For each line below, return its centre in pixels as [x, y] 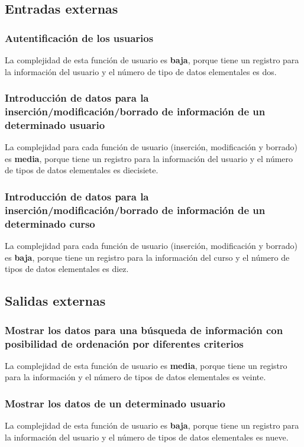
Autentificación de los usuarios [79, 38]
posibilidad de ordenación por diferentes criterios [124, 343]
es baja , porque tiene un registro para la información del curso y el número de [147, 257]
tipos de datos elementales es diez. [67, 269]
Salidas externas [55, 301]
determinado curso [50, 223]
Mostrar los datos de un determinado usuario [115, 403]
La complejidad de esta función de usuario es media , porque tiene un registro [146, 365]
